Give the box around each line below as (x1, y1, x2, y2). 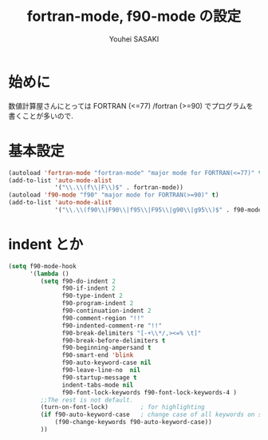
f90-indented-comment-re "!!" (61, 321, 162, 330)
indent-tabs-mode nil (61, 381, 134, 389)
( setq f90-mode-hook (8, 262, 77, 270)
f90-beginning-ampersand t (61, 344, 152, 352)
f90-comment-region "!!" (61, 314, 145, 322)
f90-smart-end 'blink (61, 351, 134, 359)
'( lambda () (29, 269, 69, 278)
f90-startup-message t (61, 373, 137, 382)
